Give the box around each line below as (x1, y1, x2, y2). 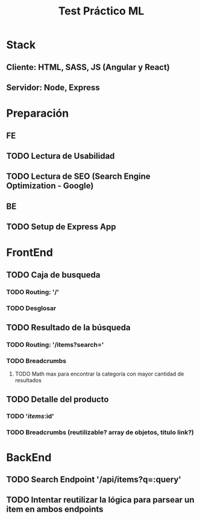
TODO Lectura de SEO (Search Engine (6, 172, 151, 182)
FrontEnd (6, 246, 53, 259)
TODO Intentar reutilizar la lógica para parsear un (6, 495, 195, 505)
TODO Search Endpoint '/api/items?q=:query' (6, 474, 182, 484)
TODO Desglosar (6, 304, 57, 312)
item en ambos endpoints (6, 504, 104, 515)
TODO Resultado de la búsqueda (6, 322, 131, 332)
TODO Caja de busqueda (6, 270, 101, 280)
